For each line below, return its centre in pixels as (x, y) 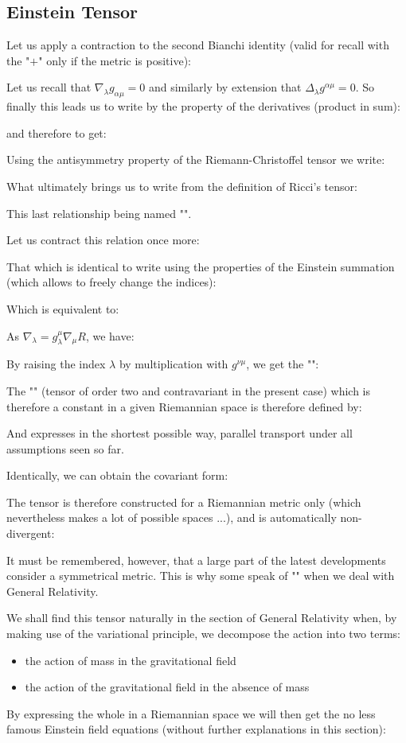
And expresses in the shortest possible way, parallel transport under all (180, 433)
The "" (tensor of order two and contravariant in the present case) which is (189, 390)
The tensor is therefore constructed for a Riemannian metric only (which (184, 502)
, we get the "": (283, 364)
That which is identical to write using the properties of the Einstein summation (201, 266)
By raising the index (56, 364)
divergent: (31, 533)
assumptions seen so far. (65, 448)
